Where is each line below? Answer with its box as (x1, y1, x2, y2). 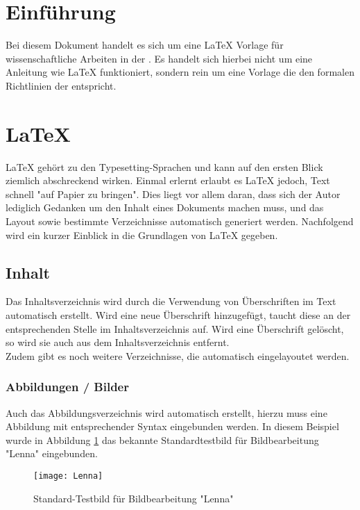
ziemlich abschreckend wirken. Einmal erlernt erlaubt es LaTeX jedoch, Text (6, 173, 330, 188)
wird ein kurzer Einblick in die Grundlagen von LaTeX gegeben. (6, 227, 278, 242)
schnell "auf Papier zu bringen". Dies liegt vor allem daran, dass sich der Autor (6, 186, 341, 201)
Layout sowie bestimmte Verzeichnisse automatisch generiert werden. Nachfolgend (6, 214, 354, 228)
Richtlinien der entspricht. (6, 78, 117, 92)
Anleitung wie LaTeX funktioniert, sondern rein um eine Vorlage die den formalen (6, 65, 354, 79)
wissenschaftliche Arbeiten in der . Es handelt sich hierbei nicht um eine (6, 51, 313, 65)
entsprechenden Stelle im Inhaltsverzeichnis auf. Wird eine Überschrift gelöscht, (6, 321, 344, 336)
